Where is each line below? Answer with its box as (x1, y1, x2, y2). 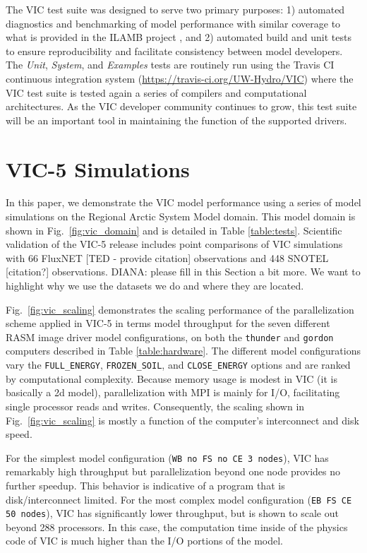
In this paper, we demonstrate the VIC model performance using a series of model (6, 195, 361, 210)
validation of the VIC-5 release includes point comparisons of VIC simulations (6, 237, 343, 251)
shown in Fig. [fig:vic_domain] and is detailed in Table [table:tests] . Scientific (6, 222, 342, 237)
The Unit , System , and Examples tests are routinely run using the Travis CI (6, 57, 335, 72)
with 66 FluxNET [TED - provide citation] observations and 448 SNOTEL (6, 250, 329, 265)
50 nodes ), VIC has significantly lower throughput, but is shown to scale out (6, 506, 339, 521)
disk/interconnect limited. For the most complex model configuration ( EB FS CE (6, 492, 352, 506)
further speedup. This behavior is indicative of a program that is (6, 477, 285, 492)
